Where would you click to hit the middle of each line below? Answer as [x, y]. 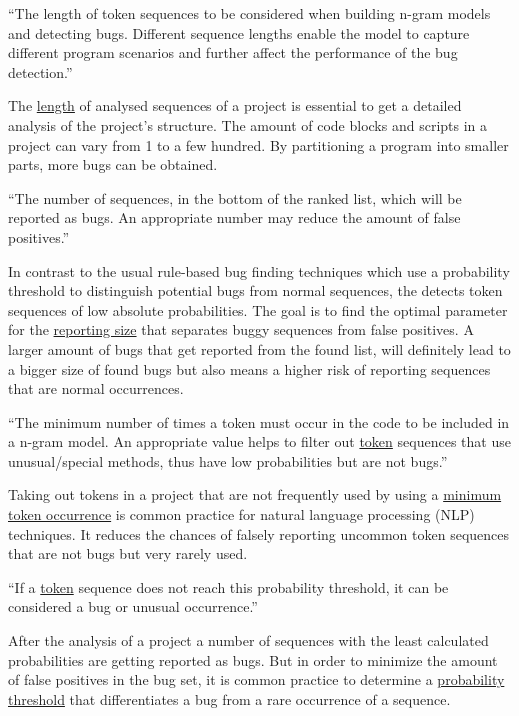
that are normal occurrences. [96, 388]
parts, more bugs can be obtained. [113, 164]
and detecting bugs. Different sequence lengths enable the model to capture [239, 32]
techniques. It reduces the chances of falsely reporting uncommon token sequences [259, 533]
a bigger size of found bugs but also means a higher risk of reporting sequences [249, 368]
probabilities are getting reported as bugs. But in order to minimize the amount [253, 659]
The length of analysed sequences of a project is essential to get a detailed [235, 105]
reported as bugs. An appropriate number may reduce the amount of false [234, 217]
